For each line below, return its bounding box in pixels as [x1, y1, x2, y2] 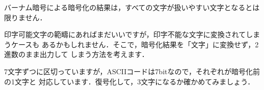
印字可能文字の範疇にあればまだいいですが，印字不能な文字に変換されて [4, 29, 246, 40]
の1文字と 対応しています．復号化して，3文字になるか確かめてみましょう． [4, 76, 255, 86]
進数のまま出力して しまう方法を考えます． [4, 49, 149, 59]
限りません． [4, 12, 47, 22]
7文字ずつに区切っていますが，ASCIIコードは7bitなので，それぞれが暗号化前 [4, 66, 260, 76]
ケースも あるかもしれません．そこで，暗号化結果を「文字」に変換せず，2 [11, 39, 259, 49]
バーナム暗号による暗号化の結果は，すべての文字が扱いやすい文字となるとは [4, 2, 260, 12]
